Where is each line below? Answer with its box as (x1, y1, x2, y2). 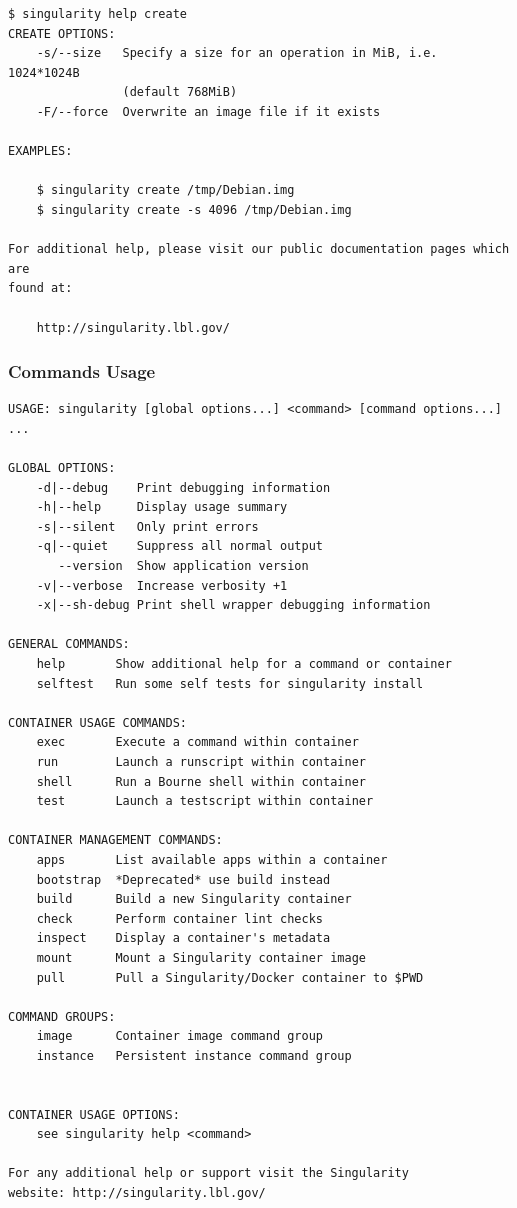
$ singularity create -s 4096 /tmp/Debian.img (36, 202, 352, 217)
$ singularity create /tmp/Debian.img (36, 183, 295, 198)
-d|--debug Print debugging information (36, 480, 331, 495)
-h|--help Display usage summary (36, 500, 288, 515)
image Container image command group (36, 1029, 323, 1044)
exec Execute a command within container (36, 735, 359, 750)
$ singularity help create (8, 7, 187, 21)
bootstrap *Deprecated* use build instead (36, 872, 331, 887)
